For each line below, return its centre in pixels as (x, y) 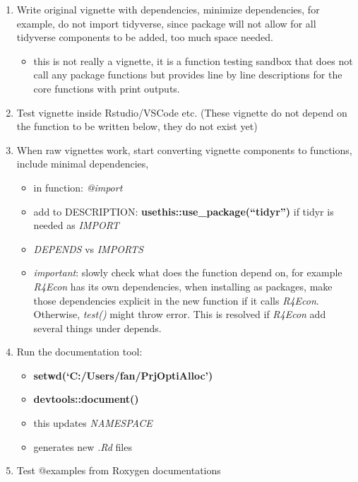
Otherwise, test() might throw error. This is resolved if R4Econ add (180, 314)
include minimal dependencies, (83, 164)
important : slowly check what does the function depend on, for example (188, 272)
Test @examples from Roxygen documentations (119, 470)
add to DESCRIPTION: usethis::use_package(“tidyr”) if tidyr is (184, 211)
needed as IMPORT (76, 225)
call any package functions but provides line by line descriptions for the (188, 75)
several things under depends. (97, 328)
